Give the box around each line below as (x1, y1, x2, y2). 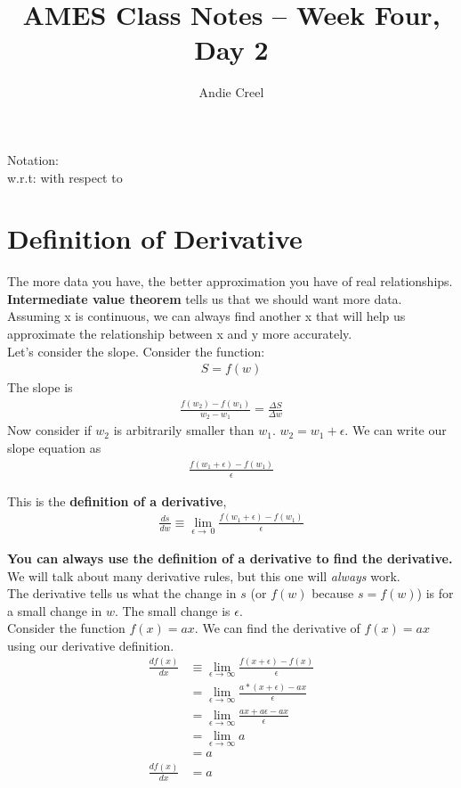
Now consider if (7, 421, 92, 439)
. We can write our (344, 421, 447, 439)
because (311, 584, 354, 603)
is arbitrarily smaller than (113, 421, 255, 439)
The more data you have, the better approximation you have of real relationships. (7, 272, 453, 291)
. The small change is (114, 601, 230, 620)
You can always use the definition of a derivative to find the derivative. (7, 548, 453, 567)
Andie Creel (198, 83, 264, 102)
